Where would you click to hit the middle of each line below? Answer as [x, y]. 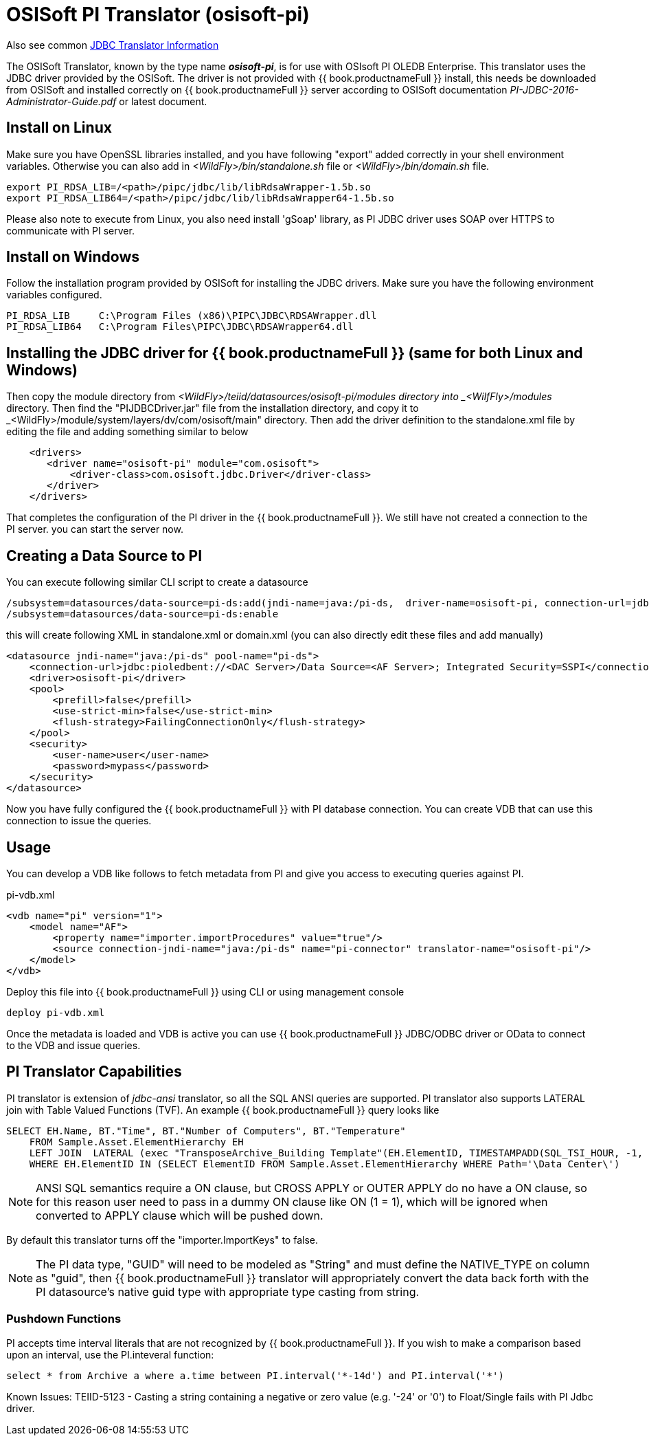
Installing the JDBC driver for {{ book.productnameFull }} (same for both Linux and [295, 353]
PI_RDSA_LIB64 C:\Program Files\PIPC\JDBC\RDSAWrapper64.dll [180, 327]
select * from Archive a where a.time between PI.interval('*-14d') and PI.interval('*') [255, 1375]
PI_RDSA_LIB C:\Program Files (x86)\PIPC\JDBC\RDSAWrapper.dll [192, 316]
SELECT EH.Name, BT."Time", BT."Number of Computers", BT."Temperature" [206, 1131]
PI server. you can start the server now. [95, 529]
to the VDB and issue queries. [73, 1045]
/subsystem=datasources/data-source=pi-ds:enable [143, 614]
